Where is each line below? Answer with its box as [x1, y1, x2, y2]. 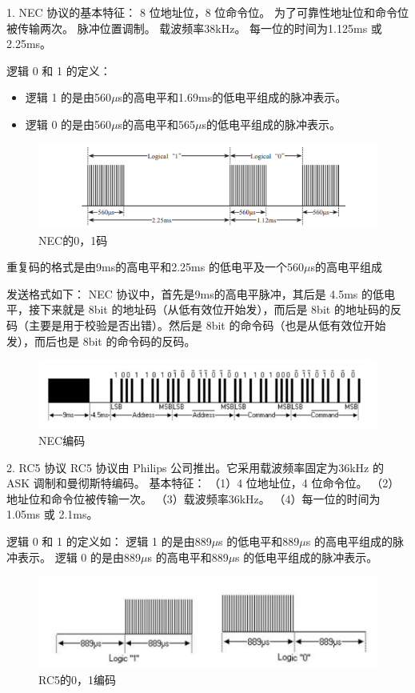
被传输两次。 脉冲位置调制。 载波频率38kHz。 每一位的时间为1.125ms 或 [6, 19, 382, 36]
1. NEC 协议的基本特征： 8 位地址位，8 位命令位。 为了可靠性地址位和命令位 [6, 4, 409, 20]
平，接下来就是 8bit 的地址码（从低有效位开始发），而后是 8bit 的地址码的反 [6, 301, 401, 318]
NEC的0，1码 [38, 231, 108, 248]
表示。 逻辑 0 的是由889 [17, 548, 141, 565]
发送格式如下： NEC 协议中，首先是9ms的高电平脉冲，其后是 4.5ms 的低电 [6, 285, 396, 302]
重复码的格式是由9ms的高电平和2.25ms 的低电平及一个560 [6, 258, 304, 275]
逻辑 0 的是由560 [25, 115, 112, 132]
